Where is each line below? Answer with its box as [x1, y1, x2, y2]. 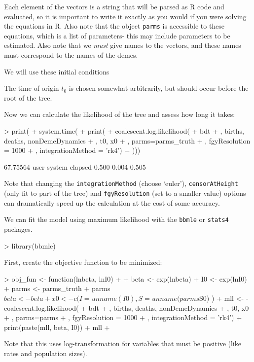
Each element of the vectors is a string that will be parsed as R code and [4, 1, 224, 11]
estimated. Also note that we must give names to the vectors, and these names [4, 40, 241, 50]
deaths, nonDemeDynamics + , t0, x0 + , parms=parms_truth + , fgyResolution [4, 135, 251, 145]
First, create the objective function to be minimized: [4, 257, 162, 267]
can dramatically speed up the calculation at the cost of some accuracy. [4, 197, 220, 208]
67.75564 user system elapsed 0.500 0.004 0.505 [4, 161, 146, 172]
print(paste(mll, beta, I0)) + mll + [4, 322, 110, 332]
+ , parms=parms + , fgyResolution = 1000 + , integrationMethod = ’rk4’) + [4, 312, 242, 323]
